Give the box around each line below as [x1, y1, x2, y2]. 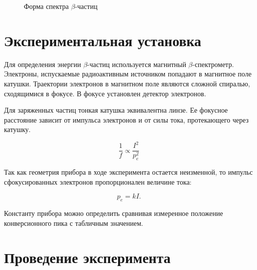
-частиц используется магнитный [87, 59, 187, 69]
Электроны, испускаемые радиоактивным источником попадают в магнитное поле [4, 68, 252, 79]
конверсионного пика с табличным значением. [4, 217, 143, 228]
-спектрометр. [192, 59, 234, 69]
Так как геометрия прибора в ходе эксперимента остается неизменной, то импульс [4, 167, 253, 177]
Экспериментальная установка [4, 30, 201, 50]
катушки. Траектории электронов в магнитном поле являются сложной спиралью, [4, 78, 250, 88]
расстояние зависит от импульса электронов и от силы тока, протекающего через [4, 114, 249, 125]
